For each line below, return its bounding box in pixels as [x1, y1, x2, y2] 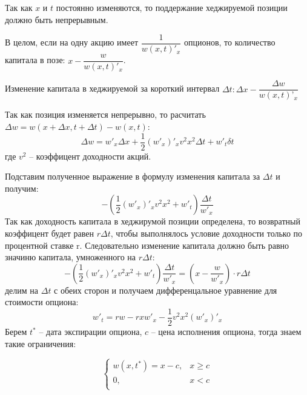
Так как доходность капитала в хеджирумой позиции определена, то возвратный [5, 215, 300, 228]
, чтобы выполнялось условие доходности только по [110, 227, 303, 239]
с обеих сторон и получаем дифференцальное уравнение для [54, 283, 277, 296]
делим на [5, 283, 39, 296]
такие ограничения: [5, 337, 76, 349]
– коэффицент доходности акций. [29, 149, 151, 162]
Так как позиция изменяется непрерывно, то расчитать [5, 108, 206, 121]
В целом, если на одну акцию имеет [5, 36, 139, 49]
